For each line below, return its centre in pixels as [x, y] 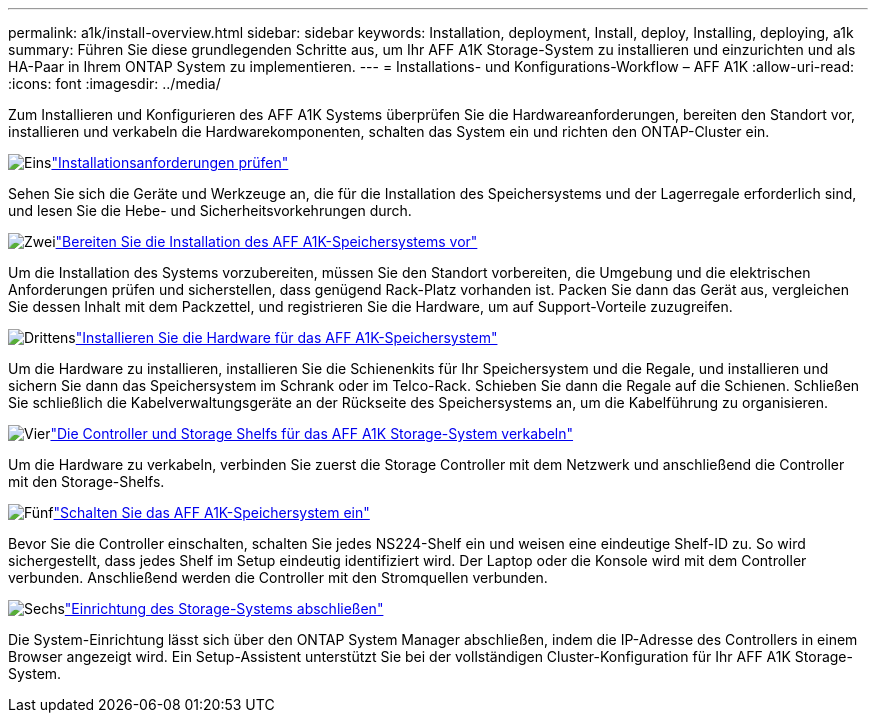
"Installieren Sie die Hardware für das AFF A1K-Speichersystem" [286, 337]
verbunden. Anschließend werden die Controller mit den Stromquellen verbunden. [278, 577]
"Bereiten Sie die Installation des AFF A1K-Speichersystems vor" [266, 241]
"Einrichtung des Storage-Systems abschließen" [224, 608]
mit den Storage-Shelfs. [86, 481]
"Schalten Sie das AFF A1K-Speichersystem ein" [211, 512]
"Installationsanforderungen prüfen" [170, 162]
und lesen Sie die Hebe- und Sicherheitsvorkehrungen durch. [210, 210]
